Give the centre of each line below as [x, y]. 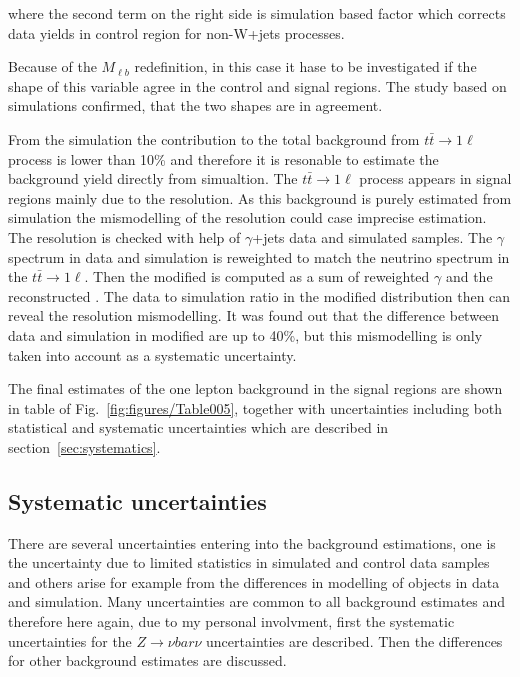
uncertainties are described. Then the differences [354, 640]
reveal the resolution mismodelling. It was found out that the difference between [254, 315]
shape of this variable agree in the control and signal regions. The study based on [257, 85]
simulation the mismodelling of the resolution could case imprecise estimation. [247, 217]
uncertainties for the [70, 640]
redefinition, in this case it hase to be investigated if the [305, 66]
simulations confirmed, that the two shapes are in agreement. [195, 105]
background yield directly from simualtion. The [153, 178]
